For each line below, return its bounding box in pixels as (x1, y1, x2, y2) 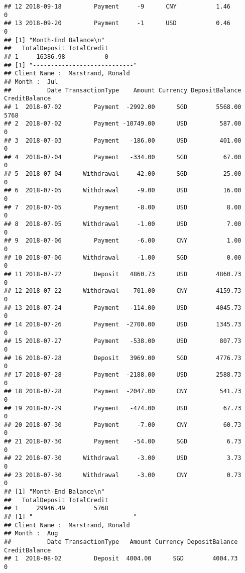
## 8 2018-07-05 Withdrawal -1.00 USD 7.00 (4, 220, 241, 228)
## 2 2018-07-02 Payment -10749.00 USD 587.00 (4, 120, 241, 128)
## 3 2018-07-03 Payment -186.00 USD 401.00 (4, 137, 241, 144)
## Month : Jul (4, 78, 58, 85)
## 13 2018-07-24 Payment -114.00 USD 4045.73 (4, 304, 241, 311)
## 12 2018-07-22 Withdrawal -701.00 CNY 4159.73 (4, 287, 241, 295)
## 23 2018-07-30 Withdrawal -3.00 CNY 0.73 (4, 471, 241, 479)
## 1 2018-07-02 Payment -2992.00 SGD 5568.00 (4, 103, 241, 110)
